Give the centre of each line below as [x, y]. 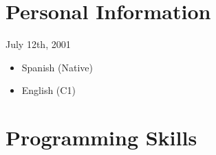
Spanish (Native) [57, 67]
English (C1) [48, 90]
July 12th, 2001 [38, 44]
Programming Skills [101, 138]
